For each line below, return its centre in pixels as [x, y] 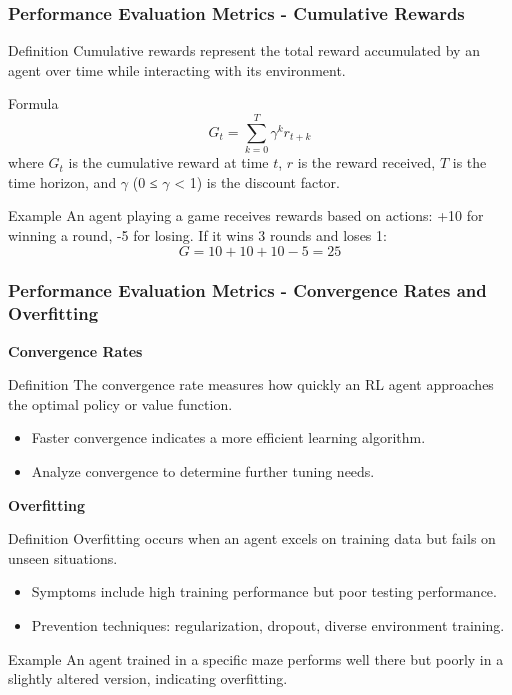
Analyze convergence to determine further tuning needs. [203, 471]
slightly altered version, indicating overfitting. [148, 678]
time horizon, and [62, 181]
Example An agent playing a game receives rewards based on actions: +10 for [246, 215]
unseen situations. [63, 557]
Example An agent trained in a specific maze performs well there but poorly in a [256, 658]
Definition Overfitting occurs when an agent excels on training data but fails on [252, 538]
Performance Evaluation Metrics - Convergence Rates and [247, 290]
